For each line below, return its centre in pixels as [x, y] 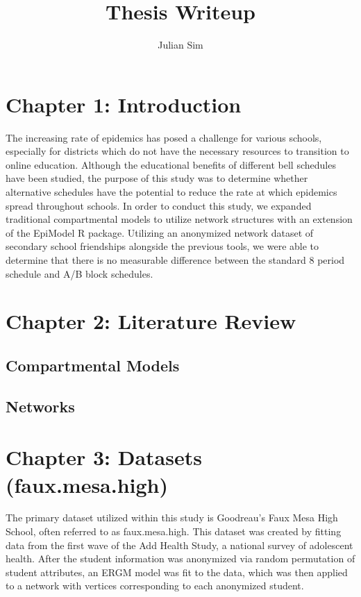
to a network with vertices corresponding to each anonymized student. [155, 586]
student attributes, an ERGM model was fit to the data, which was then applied [177, 572]
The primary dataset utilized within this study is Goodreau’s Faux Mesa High [172, 518]
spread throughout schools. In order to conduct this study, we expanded [159, 205]
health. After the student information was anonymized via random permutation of [180, 558]
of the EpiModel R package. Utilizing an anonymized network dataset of [160, 232]
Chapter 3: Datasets [104, 457]
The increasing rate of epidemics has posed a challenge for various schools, [164, 137]
